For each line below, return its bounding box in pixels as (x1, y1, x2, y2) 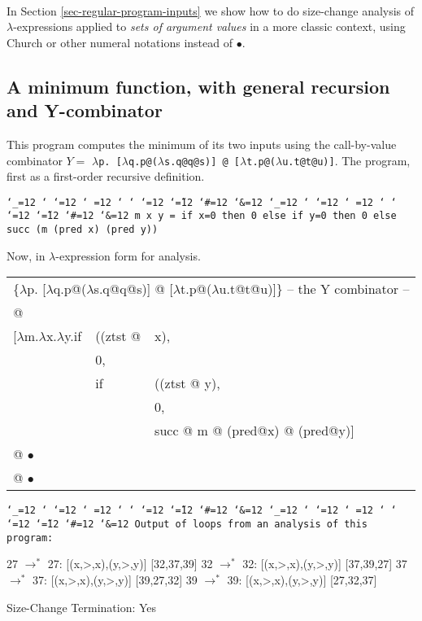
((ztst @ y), (154, 374, 220, 393)
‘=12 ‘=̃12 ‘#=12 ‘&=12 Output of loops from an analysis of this (7, 518, 368, 531)
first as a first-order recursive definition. (7, 168, 205, 185)
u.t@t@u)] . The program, (282, 151, 411, 168)
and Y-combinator (7, 98, 163, 123)
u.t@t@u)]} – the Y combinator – (219, 279, 410, 299)
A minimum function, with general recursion (7, 73, 390, 98)
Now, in (7, 247, 46, 264)
